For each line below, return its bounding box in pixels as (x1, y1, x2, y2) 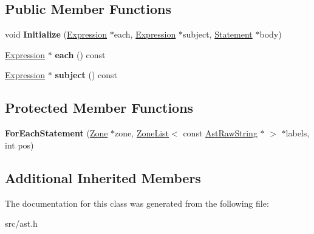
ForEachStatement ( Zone (5, 127, 108, 139)
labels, (285, 127, 310, 139)
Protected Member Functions (5, 98, 194, 117)
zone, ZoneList (115, 127, 169, 139)
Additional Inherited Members (5, 168, 201, 187)
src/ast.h (5, 217, 38, 230)
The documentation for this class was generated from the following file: (5, 196, 269, 209)
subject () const (55, 69, 118, 81)
